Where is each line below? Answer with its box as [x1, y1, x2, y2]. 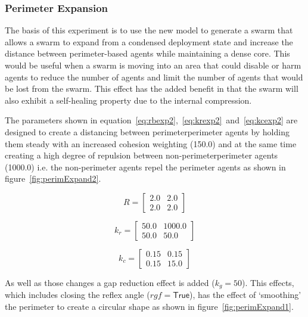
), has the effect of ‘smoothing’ [189, 288, 301, 301]
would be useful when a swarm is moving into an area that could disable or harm [5, 59, 301, 71]
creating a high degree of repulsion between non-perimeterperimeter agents [5, 149, 278, 161]
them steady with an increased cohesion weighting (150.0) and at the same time [5, 137, 297, 150]
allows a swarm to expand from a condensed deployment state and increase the [5, 35, 293, 48]
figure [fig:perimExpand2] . [5, 172, 101, 185]
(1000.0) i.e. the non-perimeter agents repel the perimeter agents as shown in [5, 160, 286, 173]
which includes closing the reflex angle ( [5, 288, 150, 301]
